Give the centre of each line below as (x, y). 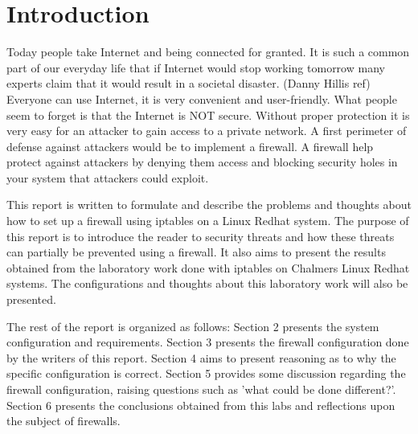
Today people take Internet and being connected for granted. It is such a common (208, 52)
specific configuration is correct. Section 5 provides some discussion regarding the (206, 373)
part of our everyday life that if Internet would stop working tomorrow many (196, 67)
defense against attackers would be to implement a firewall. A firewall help (190, 146)
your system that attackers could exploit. (108, 177)
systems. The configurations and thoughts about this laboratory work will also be (207, 283)
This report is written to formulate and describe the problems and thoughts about (209, 205)
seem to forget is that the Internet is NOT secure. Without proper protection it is (208, 115)
